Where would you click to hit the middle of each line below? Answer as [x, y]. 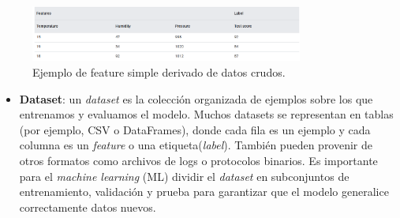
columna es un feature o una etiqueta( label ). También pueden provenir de [196, 145]
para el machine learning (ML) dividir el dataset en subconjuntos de [184, 176]
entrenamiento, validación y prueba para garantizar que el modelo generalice [204, 192]
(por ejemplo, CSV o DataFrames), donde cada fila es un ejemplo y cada [195, 129]
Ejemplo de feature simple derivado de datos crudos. [159, 71]
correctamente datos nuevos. [88, 207]
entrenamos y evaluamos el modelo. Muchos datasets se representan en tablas [206, 114]
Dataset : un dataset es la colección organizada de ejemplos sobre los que [196, 98]
